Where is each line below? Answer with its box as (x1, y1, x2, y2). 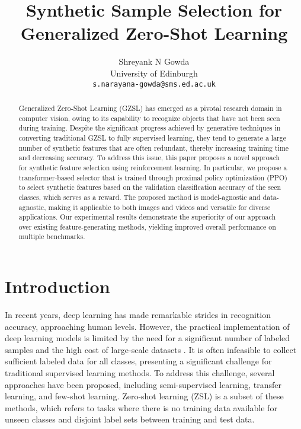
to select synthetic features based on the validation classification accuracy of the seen (18, 182, 281, 192)
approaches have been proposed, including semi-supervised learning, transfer (5, 378, 282, 390)
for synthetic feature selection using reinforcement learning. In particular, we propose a (18, 162, 287, 172)
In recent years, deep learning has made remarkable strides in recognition (5, 309, 271, 321)
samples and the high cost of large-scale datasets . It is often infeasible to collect (5, 343, 297, 355)
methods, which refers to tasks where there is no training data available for (5, 401, 277, 414)
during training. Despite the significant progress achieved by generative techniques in (18, 123, 281, 133)
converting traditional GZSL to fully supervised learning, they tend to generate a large (18, 132, 286, 142)
